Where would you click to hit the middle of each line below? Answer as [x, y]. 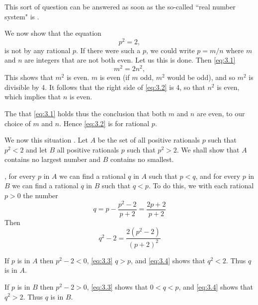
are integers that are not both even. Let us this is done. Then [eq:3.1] [130, 60]
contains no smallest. [142, 159]
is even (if [115, 77]
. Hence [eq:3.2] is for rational [104, 123]
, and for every [218, 176]
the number [41, 195]
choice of [18, 123]
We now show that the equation [53, 33]
